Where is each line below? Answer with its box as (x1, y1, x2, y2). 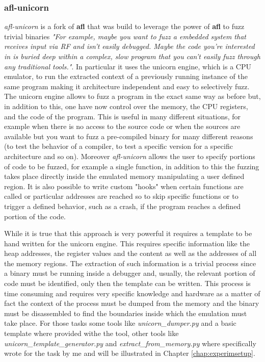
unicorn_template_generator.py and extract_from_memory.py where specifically (4, 338, 256, 348)
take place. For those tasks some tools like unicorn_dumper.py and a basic (4, 318, 236, 328)
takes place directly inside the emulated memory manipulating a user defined (4, 171, 245, 182)
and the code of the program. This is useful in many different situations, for (4, 111, 241, 121)
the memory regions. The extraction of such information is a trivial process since (4, 257, 256, 268)
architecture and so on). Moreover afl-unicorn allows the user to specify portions (4, 150, 255, 161)
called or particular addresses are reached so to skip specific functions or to (4, 191, 238, 201)
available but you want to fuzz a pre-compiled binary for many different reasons (4, 131, 253, 141)
